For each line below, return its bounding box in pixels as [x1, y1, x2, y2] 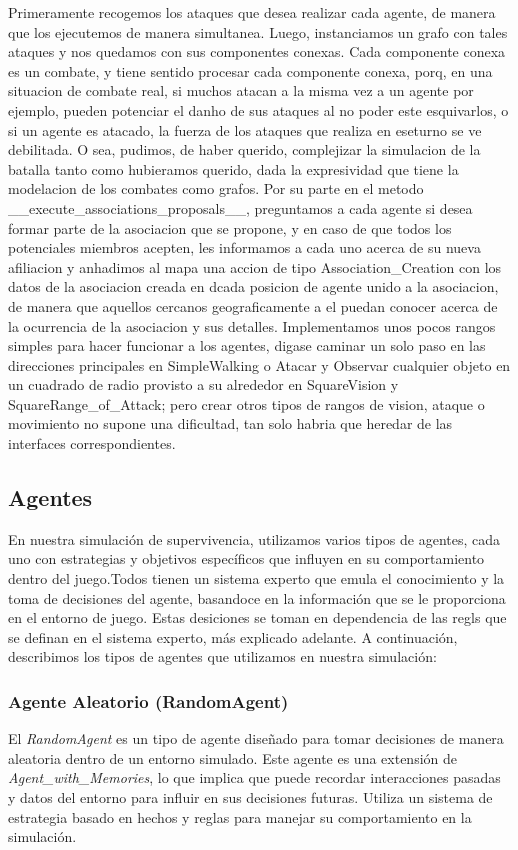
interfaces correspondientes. [8, 433, 176, 454]
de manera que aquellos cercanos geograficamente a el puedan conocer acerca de [8, 295, 498, 316]
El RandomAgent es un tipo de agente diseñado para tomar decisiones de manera [8, 728, 504, 749]
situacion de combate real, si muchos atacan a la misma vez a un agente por [8, 80, 474, 101]
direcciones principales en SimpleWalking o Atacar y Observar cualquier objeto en [8, 354, 511, 375]
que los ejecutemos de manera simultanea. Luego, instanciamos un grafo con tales [8, 21, 508, 42]
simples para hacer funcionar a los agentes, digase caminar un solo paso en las [8, 335, 486, 356]
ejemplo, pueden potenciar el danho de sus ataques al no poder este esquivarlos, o [8, 99, 509, 120]
